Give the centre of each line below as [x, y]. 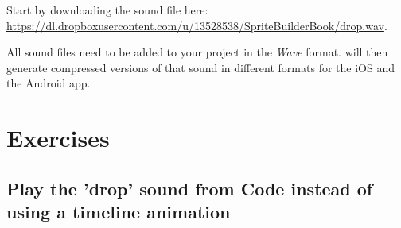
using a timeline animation [119, 212]
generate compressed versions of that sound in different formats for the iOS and [200, 67]
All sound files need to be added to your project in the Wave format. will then [197, 52]
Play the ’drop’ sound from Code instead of [190, 188]
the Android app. [49, 83]
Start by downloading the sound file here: [107, 10]
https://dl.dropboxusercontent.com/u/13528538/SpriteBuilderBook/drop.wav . [197, 25]
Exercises [58, 138]
